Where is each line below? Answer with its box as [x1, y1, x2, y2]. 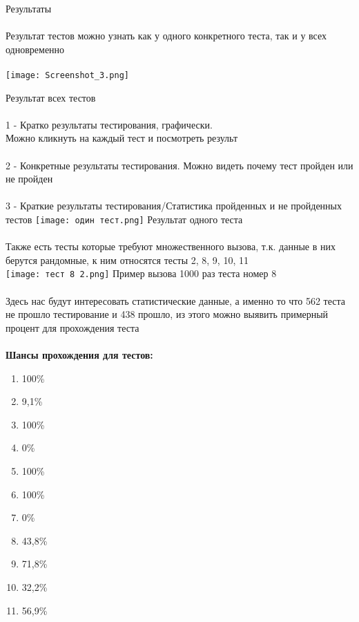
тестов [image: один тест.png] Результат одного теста [6, 211, 243, 226]
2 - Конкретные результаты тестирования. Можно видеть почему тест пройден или [6, 158, 353, 172]
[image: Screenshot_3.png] [6, 70, 129, 80]
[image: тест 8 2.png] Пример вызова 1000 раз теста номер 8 [6, 266, 277, 281]
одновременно [6, 41, 65, 56]
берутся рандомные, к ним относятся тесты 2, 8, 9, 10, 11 [6, 252, 249, 267]
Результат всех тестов [6, 90, 96, 104]
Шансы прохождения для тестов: [6, 348, 153, 362]
